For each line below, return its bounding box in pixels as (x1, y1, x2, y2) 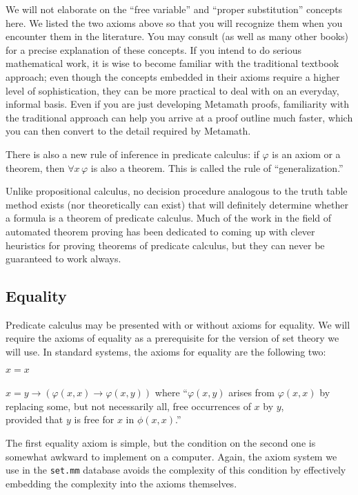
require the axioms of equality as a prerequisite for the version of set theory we (6, 331, 339, 345)
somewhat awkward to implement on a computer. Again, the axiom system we (6, 449, 337, 463)
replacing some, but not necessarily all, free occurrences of (6, 398, 251, 413)
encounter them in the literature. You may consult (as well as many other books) (6, 29, 349, 43)
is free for (74, 412, 115, 427)
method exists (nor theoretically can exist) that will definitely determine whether (6, 197, 348, 211)
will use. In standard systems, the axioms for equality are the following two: (6, 344, 326, 359)
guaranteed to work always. (6, 251, 121, 266)
